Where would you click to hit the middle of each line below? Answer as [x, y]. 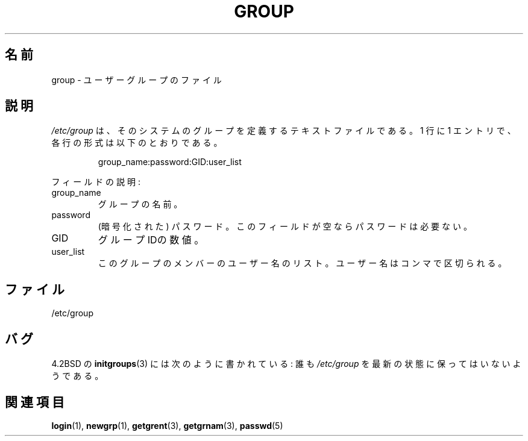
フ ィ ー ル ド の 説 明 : [96, 182]
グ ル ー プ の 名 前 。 [140, 204]
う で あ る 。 [77, 376]
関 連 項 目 [35, 402]
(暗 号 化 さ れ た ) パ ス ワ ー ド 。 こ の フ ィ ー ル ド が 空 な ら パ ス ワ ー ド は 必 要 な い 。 [285, 227]
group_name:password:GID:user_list [170, 162]
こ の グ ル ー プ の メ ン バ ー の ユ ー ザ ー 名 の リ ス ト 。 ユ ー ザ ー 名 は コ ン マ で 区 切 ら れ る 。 [302, 263]
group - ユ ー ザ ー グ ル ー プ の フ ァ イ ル [137, 80]
